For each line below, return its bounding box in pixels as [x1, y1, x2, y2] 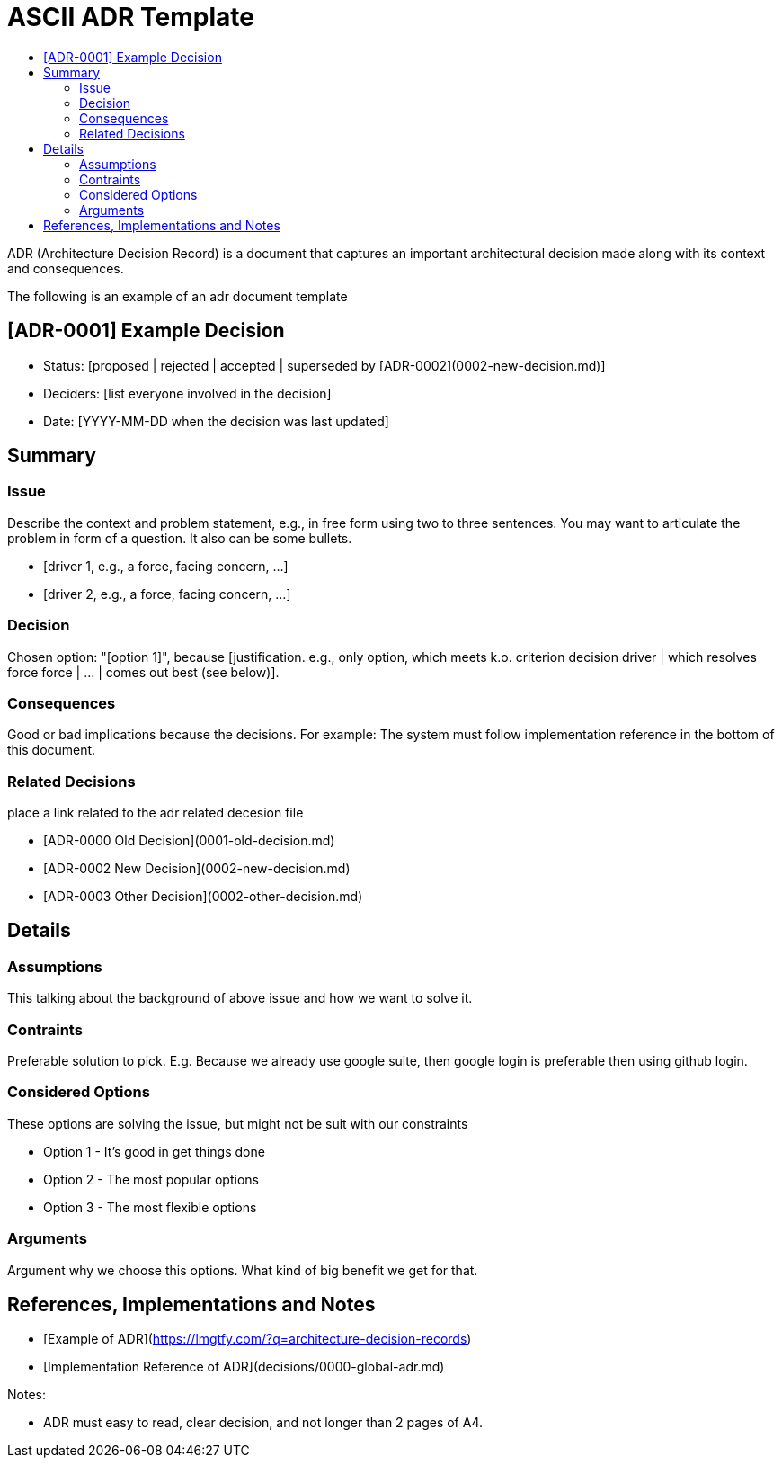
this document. [7, 742, 96, 758]
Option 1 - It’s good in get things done [43, 1143, 265, 1159]
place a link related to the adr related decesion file [7, 805, 304, 821]
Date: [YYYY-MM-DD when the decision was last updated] [43, 413, 389, 429]
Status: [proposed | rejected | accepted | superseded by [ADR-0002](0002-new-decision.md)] [43, 357, 606, 373]
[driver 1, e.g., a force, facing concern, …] [43, 558, 289, 574]
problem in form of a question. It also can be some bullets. [7, 530, 352, 546]
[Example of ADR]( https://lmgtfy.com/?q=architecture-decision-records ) [43, 1331, 472, 1347]
